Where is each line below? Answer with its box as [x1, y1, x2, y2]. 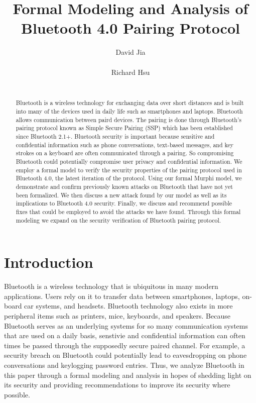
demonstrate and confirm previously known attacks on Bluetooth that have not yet [16, 182, 233, 191]
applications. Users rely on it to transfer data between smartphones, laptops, [4, 290, 240, 301]
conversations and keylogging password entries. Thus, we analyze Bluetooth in [4, 360, 244, 370]
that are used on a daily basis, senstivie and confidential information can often [4, 330, 245, 341]
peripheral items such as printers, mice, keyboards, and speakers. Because [4, 311, 230, 321]
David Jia [115, 47, 146, 57]
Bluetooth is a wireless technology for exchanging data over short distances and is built [16, 98, 244, 107]
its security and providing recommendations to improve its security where [4, 379, 230, 390]
